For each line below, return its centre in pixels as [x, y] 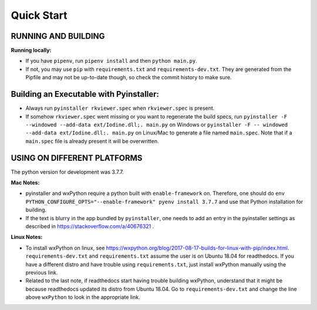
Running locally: [31, 50]
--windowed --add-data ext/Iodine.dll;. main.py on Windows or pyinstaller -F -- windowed [157, 124]
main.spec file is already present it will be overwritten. [92, 141]
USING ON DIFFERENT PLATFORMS [77, 158]
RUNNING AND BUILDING [58, 36]
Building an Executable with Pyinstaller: [85, 94]
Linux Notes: [27, 237]
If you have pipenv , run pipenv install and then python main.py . [111, 61]
